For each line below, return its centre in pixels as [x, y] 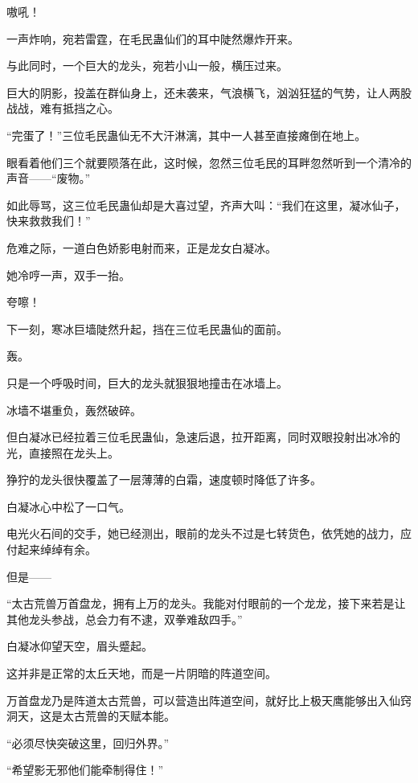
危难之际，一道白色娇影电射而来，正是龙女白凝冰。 [141, 247]
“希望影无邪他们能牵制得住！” [85, 770]
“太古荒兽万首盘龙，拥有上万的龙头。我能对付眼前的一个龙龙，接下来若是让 [206, 603]
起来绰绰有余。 [57, 549]
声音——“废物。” [49, 178]
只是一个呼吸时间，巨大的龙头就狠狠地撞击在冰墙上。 [147, 382]
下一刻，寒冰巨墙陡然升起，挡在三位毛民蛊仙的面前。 [147, 328]
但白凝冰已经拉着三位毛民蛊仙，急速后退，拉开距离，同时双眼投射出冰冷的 [203, 437]
